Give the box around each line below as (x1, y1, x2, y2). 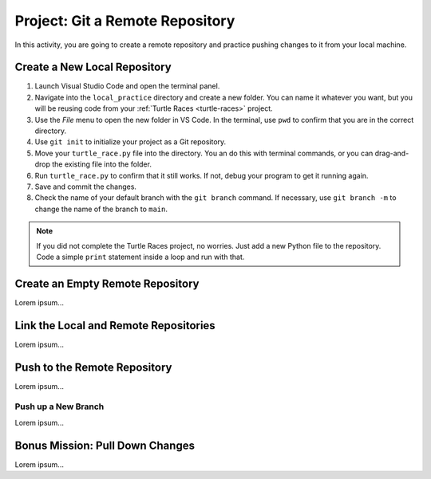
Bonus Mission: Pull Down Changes (14, 438, 196, 452)
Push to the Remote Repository (14, 360, 172, 374)
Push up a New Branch (14, 401, 105, 412)
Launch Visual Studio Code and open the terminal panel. (34, 81, 220, 91)
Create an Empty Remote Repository (14, 277, 200, 290)
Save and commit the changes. (34, 182, 137, 191)
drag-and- (374, 148, 409, 158)
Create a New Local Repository (14, 61, 172, 74)
